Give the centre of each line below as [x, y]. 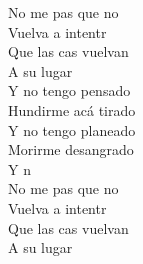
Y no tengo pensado [69, 90]
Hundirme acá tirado [72, 109]
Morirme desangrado [71, 149]
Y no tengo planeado [72, 129]
